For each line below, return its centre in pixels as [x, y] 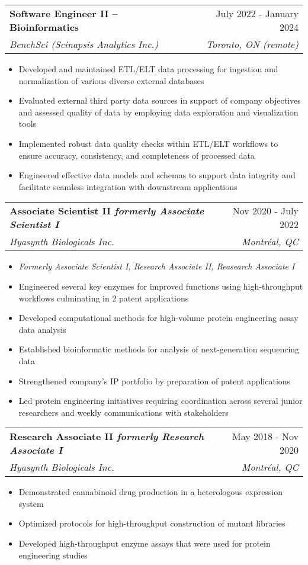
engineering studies [53, 555]
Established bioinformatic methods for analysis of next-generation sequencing [159, 349]
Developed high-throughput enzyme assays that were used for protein [145, 543]
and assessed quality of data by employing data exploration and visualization [158, 112]
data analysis [42, 329]
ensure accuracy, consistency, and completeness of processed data [137, 155]
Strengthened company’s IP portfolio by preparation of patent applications [155, 381]
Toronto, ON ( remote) [252, 44]
